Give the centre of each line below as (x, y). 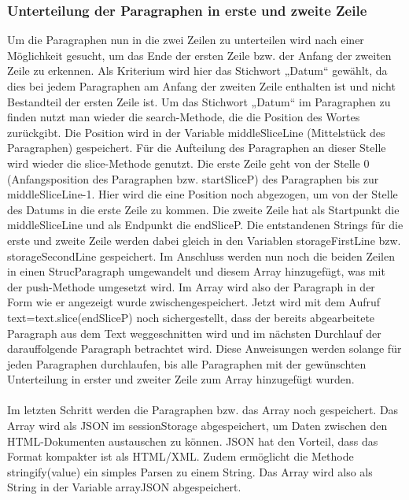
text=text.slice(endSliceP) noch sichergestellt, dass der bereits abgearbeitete (191, 317)
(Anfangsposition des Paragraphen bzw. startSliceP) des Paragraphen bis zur (193, 178)
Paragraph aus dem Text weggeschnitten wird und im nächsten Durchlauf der (194, 333)
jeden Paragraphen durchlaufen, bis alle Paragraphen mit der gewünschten (187, 363)
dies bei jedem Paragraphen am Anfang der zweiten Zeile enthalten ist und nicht (201, 86)
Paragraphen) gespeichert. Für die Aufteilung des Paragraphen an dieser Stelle (197, 148)
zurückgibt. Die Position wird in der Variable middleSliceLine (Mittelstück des (196, 132)
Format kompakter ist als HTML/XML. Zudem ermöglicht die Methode (181, 456)
